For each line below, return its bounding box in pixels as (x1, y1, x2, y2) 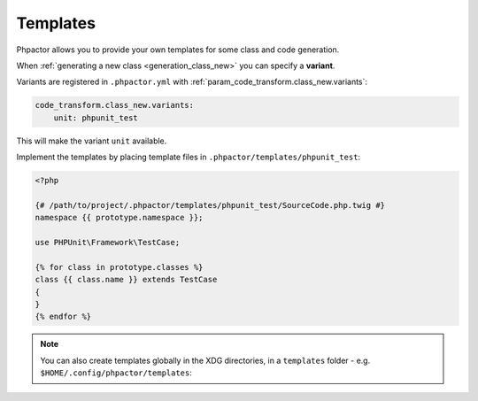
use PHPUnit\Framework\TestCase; (35, 237, 181, 248)
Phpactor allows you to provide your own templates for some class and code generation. (16, 44, 340, 55)
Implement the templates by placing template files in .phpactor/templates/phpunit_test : (16, 151, 361, 163)
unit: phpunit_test (53, 112, 139, 123)
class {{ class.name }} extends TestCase (35, 274, 218, 285)
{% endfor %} (35, 312, 92, 322)
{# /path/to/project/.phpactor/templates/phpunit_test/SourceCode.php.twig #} (35, 200, 385, 210)
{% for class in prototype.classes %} (35, 262, 204, 272)
